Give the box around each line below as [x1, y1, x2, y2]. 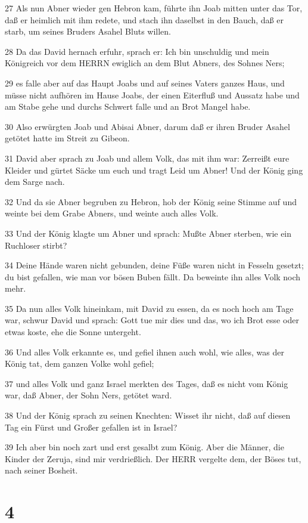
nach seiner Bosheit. [5, 464, 78, 476]
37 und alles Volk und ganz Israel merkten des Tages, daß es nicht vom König [5, 377, 288, 389]
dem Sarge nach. [5, 175, 65, 188]
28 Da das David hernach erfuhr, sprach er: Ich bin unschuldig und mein [5, 45, 269, 57]
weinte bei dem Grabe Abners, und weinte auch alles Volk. [5, 207, 219, 219]
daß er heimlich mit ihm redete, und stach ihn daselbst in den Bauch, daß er [5, 13, 284, 26]
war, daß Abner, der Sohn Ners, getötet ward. [5, 389, 172, 401]
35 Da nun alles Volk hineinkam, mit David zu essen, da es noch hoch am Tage [5, 302, 294, 314]
